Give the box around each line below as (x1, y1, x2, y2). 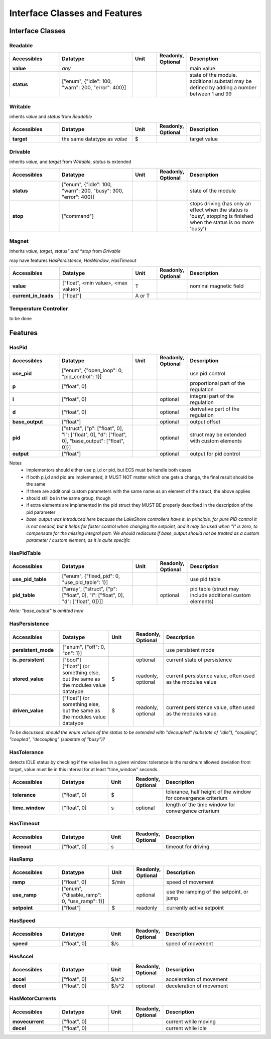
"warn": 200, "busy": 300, (62, 187, 123, 194)
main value (189, 65, 216, 72)
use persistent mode (166, 646, 215, 653)
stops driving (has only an (190, 200, 251, 207)
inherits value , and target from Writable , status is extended (9, 159, 131, 165)
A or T (135, 292, 150, 300)
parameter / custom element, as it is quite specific (26, 537, 130, 543)
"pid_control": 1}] (62, 373, 102, 380)
